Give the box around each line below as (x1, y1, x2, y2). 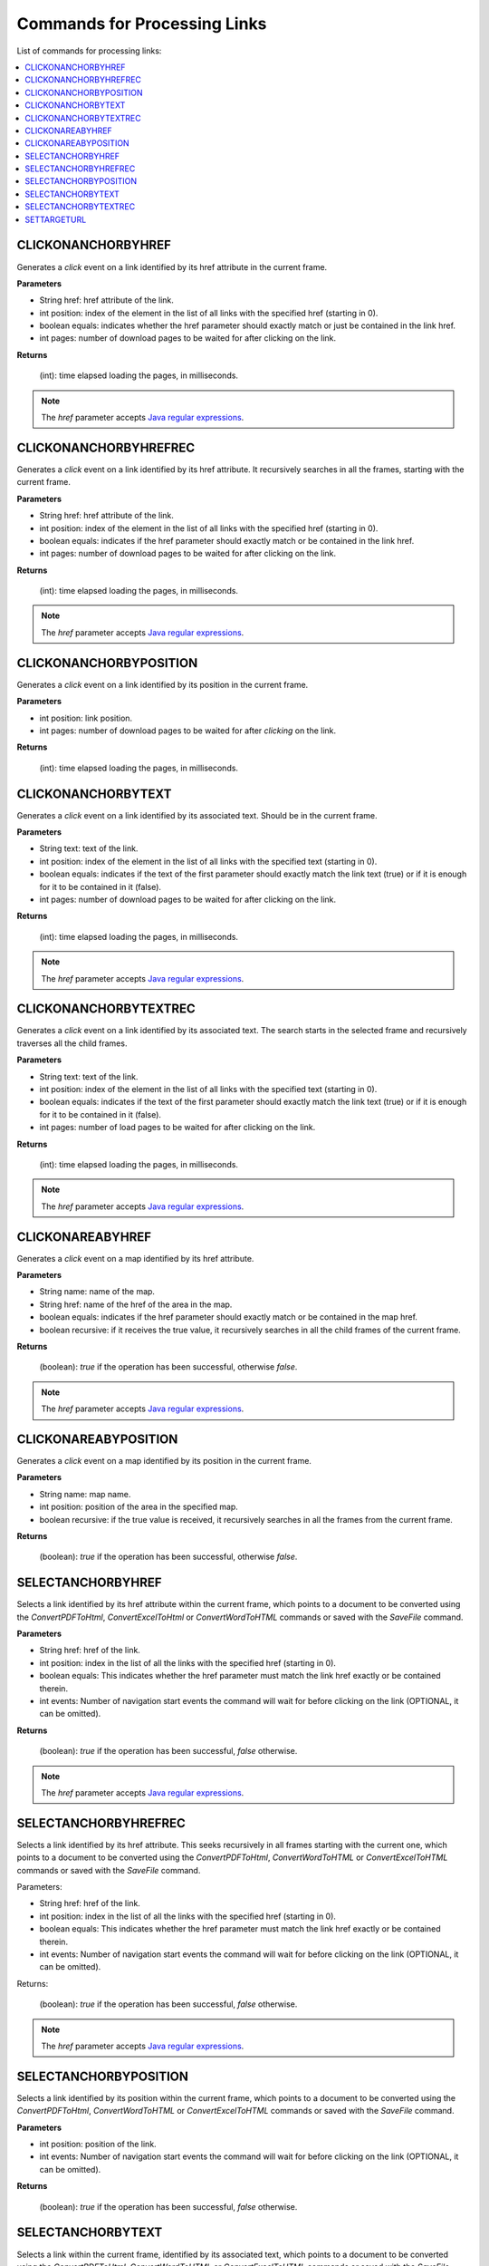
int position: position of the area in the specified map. (39, 1501, 239, 1513)
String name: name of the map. (39, 1286, 156, 1297)
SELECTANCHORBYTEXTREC (24, 201, 136, 212)
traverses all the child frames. (16, 1038, 128, 1049)
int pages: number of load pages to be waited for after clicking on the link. (39, 1122, 316, 1133)
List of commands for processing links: (16, 45, 162, 56)
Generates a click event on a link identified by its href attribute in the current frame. (16, 261, 328, 272)
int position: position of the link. (39, 2139, 158, 2150)
